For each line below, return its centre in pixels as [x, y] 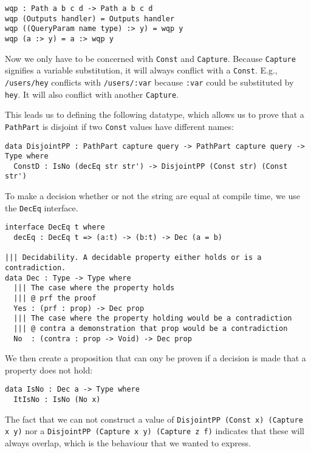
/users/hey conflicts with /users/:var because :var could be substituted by [149, 82]
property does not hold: [49, 370]
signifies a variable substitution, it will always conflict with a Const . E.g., [141, 70]
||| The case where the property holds [94, 288]
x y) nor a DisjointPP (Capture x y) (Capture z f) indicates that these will [155, 431]
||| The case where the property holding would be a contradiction [153, 318]
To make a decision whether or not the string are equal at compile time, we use [153, 196]
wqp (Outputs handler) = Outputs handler [90, 19]
